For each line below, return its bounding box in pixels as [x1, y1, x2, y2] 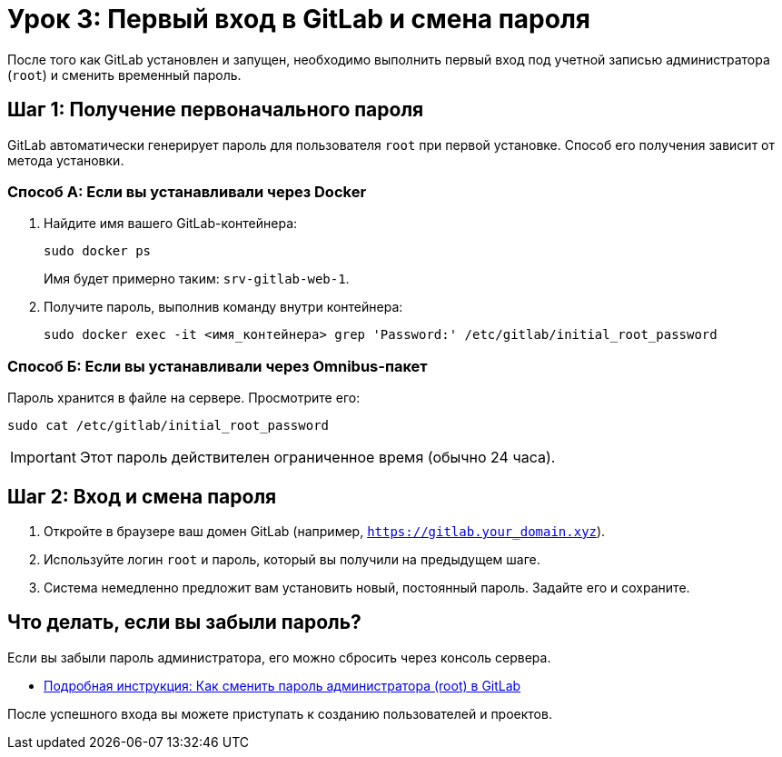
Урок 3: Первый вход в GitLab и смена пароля [7, 4, 590, 35]
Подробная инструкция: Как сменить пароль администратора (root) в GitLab [44, 677, 521, 693]
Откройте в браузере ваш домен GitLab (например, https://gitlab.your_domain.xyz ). [44, 523, 606, 539]
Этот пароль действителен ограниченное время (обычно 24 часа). [79, 448, 556, 467]
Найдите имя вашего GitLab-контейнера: [44, 215, 298, 232]
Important [10, 448, 76, 467]
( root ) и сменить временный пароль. [7, 66, 242, 83]
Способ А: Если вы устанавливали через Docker [7, 182, 367, 201]
